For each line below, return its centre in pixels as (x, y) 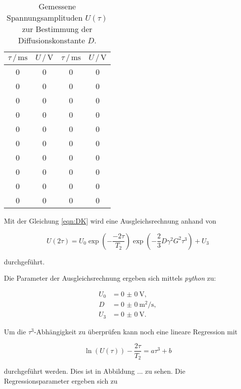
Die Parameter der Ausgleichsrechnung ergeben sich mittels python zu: (110, 278)
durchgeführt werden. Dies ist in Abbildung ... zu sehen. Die (95, 371)
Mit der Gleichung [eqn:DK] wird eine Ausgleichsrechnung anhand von (110, 221)
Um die (15, 331)
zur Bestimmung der (57, 29)
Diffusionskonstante (51, 40)
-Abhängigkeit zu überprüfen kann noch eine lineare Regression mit (136, 331)
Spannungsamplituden (45, 17)
